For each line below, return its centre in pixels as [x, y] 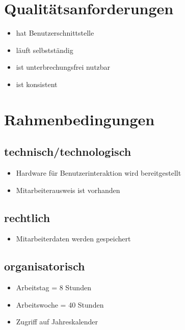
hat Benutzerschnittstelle [55, 33]
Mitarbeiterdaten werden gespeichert [73, 239]
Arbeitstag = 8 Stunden [54, 287]
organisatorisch [45, 266]
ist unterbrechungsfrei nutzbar [63, 67]
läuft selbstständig [45, 50]
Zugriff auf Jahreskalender [57, 322]
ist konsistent [37, 84]
